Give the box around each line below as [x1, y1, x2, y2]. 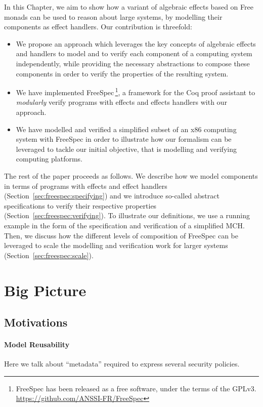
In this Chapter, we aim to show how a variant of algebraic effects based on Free [4, 2, 253, 12]
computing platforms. [16, 153, 82, 164]
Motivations [4, 314, 68, 330]
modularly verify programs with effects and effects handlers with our [16, 97, 227, 107]
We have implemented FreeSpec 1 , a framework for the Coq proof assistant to [16, 86, 255, 97]
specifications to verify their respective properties [4, 200, 157, 211]
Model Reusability [4, 339, 70, 350]
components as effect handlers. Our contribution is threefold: [4, 21, 192, 32]
